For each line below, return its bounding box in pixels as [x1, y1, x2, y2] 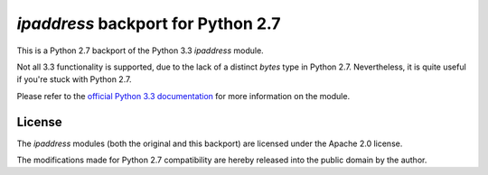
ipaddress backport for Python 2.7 [16, 14, 281, 33]
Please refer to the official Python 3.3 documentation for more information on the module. [16, 90, 351, 101]
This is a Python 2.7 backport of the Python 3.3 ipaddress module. [16, 45, 264, 56]
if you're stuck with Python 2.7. [16, 74, 132, 85]
